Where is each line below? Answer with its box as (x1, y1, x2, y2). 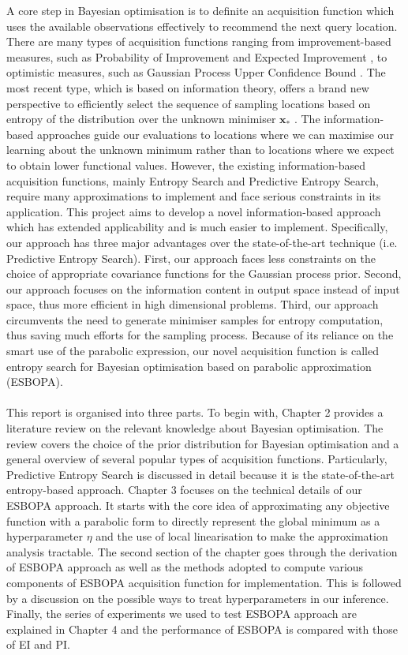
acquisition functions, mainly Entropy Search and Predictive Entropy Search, (6, 172, 379, 189)
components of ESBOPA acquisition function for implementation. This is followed (6, 574, 402, 590)
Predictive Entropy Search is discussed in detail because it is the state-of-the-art (6, 466, 395, 482)
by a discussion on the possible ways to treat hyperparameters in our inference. (6, 589, 389, 606)
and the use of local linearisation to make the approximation (95, 528, 388, 545)
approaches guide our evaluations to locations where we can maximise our (36, 125, 394, 142)
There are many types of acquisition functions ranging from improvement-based (6, 33, 391, 50)
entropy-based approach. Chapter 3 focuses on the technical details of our (6, 481, 362, 498)
